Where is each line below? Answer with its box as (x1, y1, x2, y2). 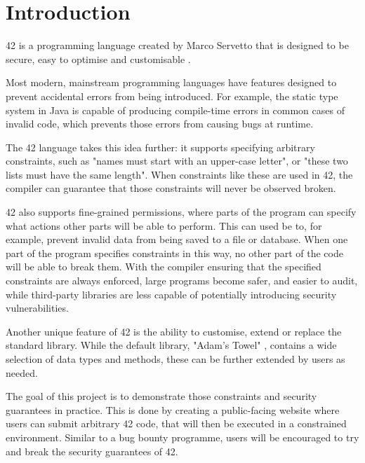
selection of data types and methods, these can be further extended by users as (6, 352, 345, 366)
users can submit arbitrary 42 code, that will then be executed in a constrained (6, 416, 347, 431)
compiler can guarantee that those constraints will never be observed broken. (6, 181, 336, 195)
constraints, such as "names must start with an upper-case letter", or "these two (6, 153, 348, 168)
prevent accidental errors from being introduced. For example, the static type (6, 88, 338, 103)
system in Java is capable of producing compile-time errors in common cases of (6, 102, 345, 117)
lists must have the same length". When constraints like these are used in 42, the (6, 167, 353, 181)
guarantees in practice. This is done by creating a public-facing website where (6, 402, 340, 417)
